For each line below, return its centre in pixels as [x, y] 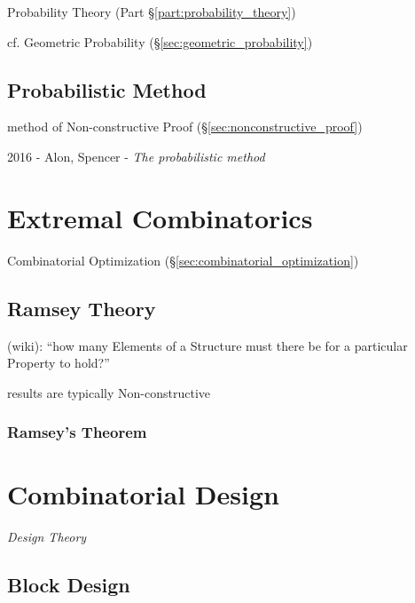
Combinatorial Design [143, 494]
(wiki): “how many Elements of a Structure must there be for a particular [207, 345]
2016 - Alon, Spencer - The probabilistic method [136, 156]
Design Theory [47, 537]
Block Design [69, 585]
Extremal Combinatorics [160, 217]
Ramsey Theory [82, 308]
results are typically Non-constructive [109, 392]
